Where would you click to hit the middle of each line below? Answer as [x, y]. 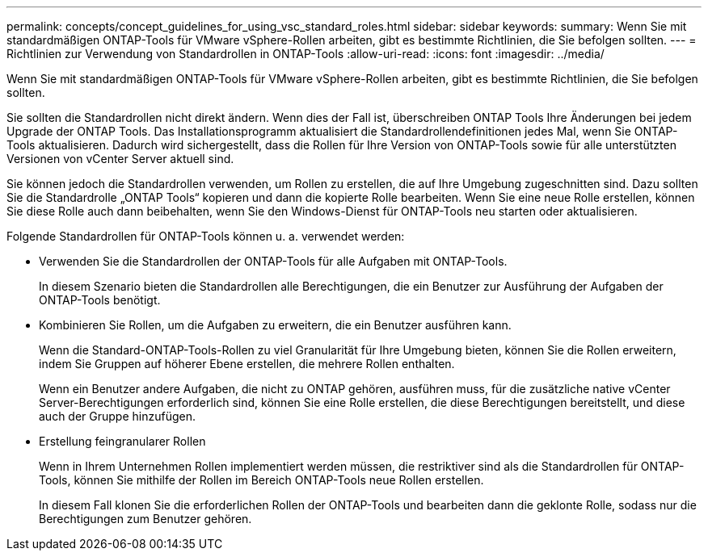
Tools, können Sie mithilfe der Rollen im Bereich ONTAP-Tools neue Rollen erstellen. [261, 480]
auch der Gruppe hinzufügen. [117, 416]
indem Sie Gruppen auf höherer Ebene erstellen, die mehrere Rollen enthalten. [247, 364]
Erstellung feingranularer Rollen [122, 441]
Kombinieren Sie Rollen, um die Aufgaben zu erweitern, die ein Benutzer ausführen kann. [275, 325]
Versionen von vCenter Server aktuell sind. [120, 159]
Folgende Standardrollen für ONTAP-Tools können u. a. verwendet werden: [206, 236]
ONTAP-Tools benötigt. [100, 300]
